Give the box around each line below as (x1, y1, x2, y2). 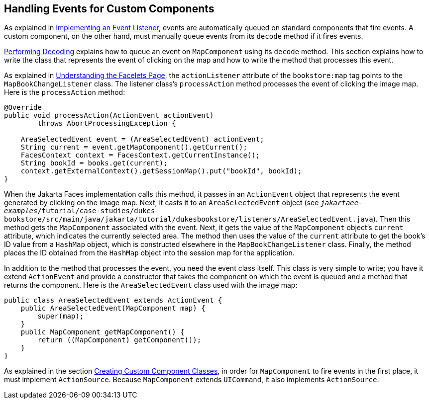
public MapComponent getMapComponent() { (20, 328, 185, 336)
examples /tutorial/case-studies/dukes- (4, 207, 159, 215)
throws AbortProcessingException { (37, 119, 176, 128)
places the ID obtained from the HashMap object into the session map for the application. (4, 248, 295, 257)
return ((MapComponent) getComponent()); (37, 336, 202, 344)
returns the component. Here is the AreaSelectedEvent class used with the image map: (4, 281, 298, 290)
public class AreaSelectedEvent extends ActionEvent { (4, 296, 222, 305)
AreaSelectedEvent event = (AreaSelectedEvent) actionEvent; (20, 135, 264, 144)
